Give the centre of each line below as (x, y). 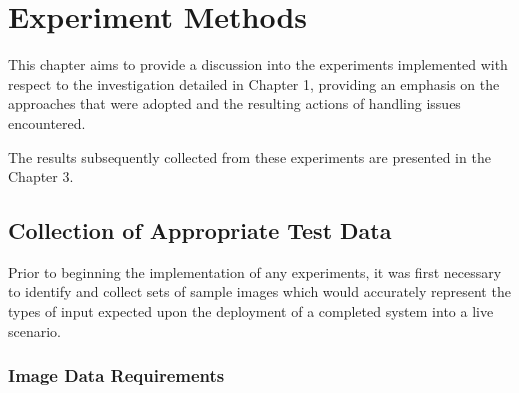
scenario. (35, 330)
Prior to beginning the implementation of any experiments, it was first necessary (255, 271)
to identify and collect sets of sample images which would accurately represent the (259, 291)
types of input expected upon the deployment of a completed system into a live (251, 311)
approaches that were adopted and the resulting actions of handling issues (234, 103)
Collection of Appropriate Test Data (200, 230)
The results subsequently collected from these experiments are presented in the (249, 156)
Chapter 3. (41, 176)
